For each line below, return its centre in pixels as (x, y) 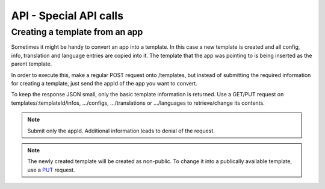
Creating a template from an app (77, 32)
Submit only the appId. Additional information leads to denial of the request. (121, 131)
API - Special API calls (67, 16)
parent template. (32, 64)
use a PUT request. (51, 170)
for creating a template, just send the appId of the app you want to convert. (104, 83)
